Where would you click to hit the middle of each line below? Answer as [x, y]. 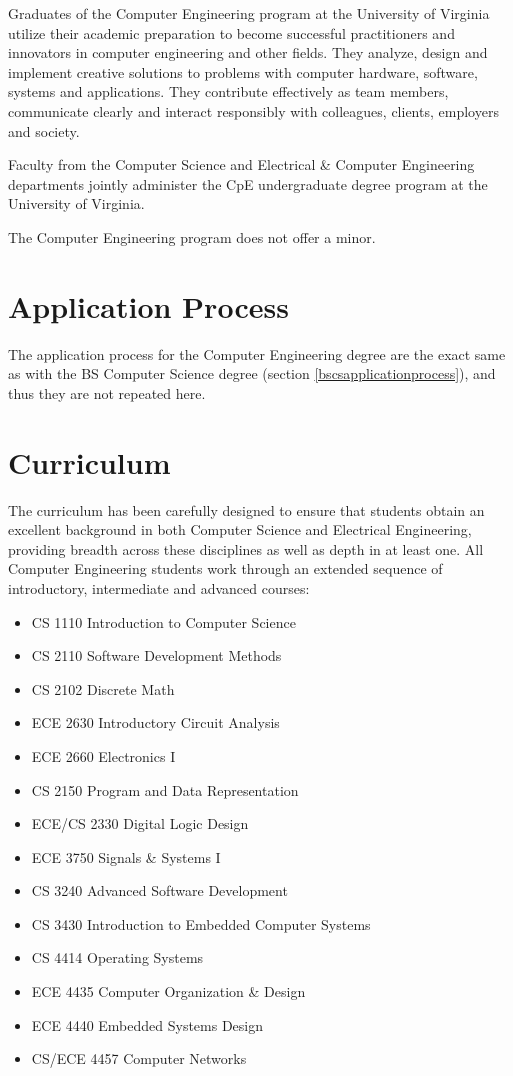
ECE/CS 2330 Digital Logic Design [140, 823]
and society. [44, 130]
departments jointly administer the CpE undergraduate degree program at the [248, 183]
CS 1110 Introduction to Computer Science [163, 621]
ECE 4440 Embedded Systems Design [147, 1024]
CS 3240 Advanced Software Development [159, 890]
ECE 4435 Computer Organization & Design [168, 991]
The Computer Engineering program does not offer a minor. [192, 236]
